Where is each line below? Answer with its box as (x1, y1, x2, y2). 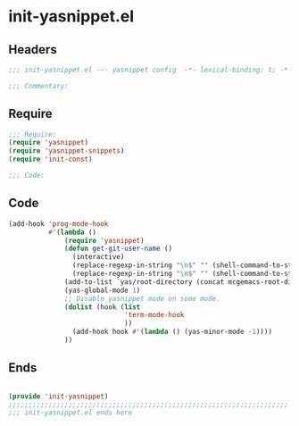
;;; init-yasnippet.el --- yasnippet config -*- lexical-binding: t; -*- (8, 65, 293, 74)
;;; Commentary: (8, 81, 69, 90)
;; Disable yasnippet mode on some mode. (64, 294, 220, 303)
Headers (8, 42, 57, 57)
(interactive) (71, 253, 125, 262)
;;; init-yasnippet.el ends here (8, 408, 133, 417)
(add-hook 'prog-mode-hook (8, 219, 109, 229)
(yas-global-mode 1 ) (64, 286, 141, 295)
